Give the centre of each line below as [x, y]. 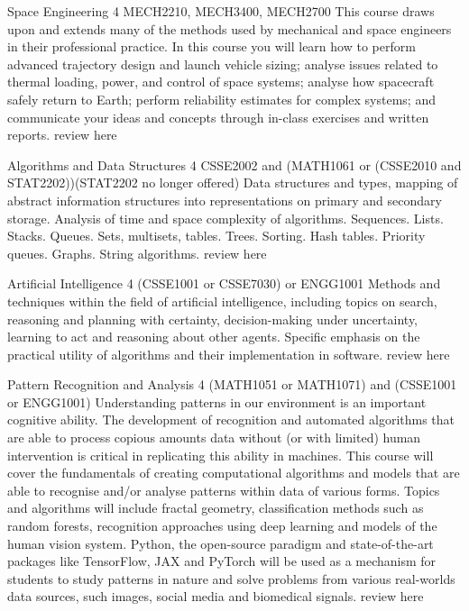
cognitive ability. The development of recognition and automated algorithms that [231, 419]
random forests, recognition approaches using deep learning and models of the [222, 526]
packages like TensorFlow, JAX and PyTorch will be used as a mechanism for [222, 561]
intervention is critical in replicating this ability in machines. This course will [221, 455]
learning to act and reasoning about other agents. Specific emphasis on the [214, 337]
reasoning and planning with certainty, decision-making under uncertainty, [212, 319]
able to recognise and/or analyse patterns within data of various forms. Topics [224, 490]
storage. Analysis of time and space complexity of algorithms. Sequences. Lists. [225, 218]
